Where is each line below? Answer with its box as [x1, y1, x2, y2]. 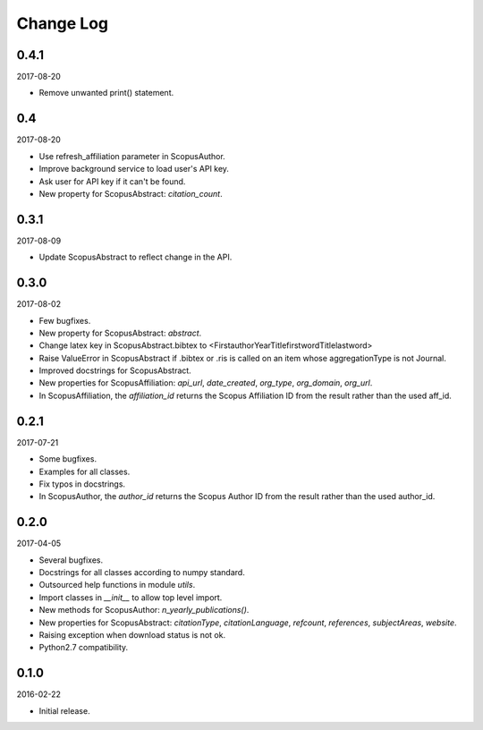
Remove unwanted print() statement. [38, 88, 174, 98]
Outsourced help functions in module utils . [38, 580, 196, 590]
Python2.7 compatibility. [38, 642, 129, 653]
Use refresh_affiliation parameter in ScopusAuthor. [38, 150, 225, 161]
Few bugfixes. [38, 315, 91, 326]
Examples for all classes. [38, 466, 131, 477]
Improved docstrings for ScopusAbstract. [38, 365, 191, 376]
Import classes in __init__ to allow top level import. [38, 591, 223, 603]
